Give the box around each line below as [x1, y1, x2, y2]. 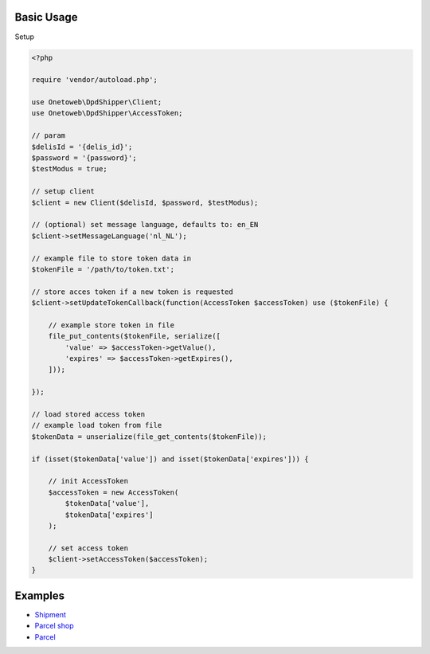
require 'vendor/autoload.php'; [31, 76, 158, 84]
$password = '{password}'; [31, 154, 137, 163]
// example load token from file [31, 421, 162, 430]
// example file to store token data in [31, 253, 191, 263]
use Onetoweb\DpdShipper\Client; [31, 98, 162, 107]
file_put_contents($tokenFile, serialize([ [48, 331, 221, 341]
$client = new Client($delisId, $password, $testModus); [31, 198, 259, 207]
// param [31, 131, 66, 140]
